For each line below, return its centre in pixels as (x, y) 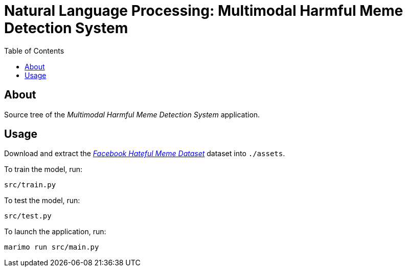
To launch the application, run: (55, 232)
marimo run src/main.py (52, 247)
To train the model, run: (43, 169)
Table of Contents (34, 51)
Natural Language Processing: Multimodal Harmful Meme (204, 11)
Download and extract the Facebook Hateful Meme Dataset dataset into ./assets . (145, 154)
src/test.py (28, 216)
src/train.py (30, 185)
